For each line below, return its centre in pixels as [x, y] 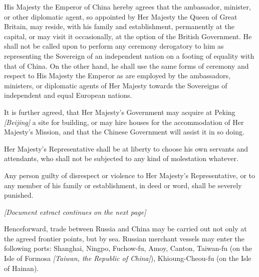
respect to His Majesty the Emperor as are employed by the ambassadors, [117, 76]
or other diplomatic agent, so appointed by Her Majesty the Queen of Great [121, 16]
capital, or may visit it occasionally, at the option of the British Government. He [128, 36]
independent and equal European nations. [68, 95]
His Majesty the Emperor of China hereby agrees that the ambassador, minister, [127, 7]
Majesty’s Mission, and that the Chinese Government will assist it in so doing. [124, 132]
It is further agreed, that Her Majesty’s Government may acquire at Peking [120, 112]
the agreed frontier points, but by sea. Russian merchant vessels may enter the [124, 238]
